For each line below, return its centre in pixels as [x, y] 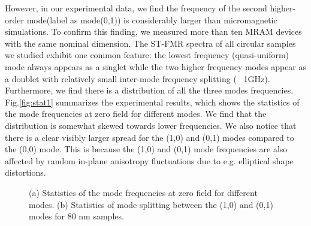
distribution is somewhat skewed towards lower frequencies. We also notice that [151, 125]
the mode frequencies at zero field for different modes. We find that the [136, 114]
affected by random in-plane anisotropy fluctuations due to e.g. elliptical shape [149, 160]
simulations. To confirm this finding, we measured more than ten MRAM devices [153, 31]
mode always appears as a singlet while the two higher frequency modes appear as [156, 66]
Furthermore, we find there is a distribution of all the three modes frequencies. [149, 90]
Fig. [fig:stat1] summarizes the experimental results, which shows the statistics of [152, 102]
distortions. [25, 172]
